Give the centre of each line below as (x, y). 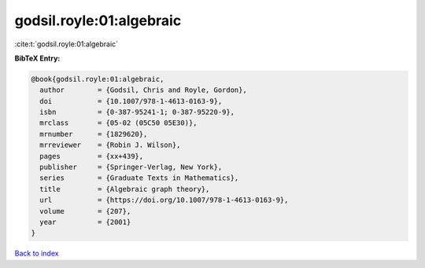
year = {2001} (85, 222)
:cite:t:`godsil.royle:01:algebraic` (66, 44)
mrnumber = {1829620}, (94, 134)
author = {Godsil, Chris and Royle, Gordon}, (143, 90)
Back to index (37, 253)
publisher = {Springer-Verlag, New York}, (131, 167)
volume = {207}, (85, 211)
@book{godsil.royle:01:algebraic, (98, 79)
